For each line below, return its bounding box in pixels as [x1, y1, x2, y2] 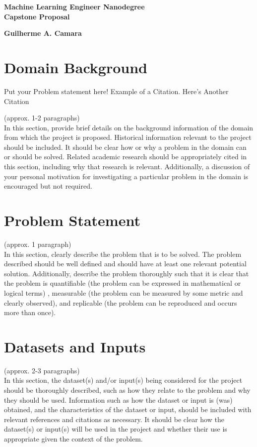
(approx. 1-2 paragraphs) [4, 112, 80, 123]
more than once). [4, 307, 56, 318]
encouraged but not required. [4, 181, 92, 191]
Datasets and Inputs [4, 336, 146, 356]
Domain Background [4, 57, 147, 77]
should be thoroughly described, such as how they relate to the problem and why [4, 385, 251, 395]
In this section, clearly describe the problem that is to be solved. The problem [4, 248, 242, 259]
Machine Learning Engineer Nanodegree [4, 1, 145, 11]
